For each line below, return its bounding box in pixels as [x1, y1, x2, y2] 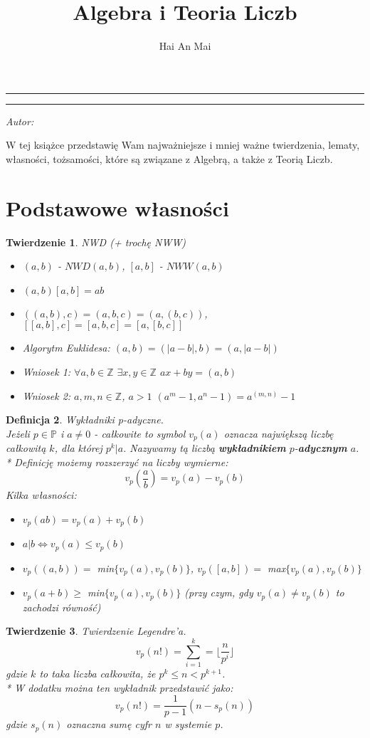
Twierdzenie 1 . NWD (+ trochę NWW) [6, 234, 186, 249]
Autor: [6, 113, 34, 128]
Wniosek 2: [22, 388, 71, 403]
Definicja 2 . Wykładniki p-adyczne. [6, 412, 164, 427]
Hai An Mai [159, 38, 211, 53]
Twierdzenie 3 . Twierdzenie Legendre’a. [6, 623, 186, 638]
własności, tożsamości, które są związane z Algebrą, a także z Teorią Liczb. [6, 151, 333, 166]
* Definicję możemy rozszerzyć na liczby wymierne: [6, 454, 228, 469]
